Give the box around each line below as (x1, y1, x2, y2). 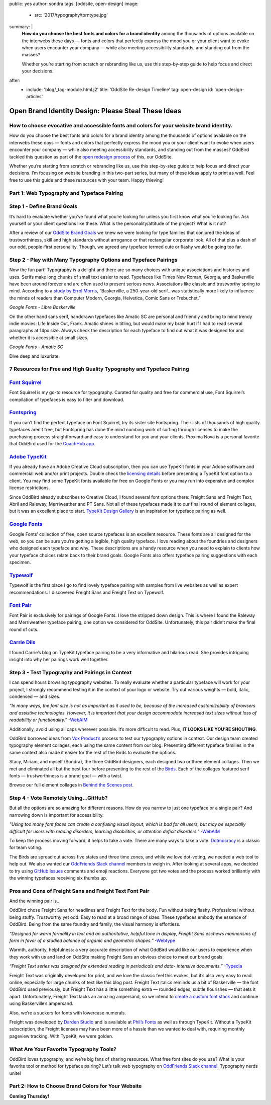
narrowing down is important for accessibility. (9, 812, 104, 818)
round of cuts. (9, 626, 39, 633)
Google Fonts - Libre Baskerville (9, 304, 76, 310)
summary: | (9, 23, 33, 30)
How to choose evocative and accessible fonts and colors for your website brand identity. (9, 122, 233, 129)
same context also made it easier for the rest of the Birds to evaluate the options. (9, 749, 177, 755)
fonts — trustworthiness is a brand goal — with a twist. (9, 772, 123, 778)
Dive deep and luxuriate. (9, 353, 60, 359)
